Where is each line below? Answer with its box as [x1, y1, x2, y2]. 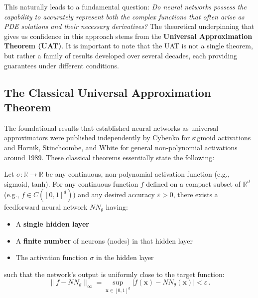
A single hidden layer [15, 218, 89, 229]
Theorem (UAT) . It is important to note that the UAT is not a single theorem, [4, 40, 253, 51]
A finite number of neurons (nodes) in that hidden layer [15, 235, 193, 246]
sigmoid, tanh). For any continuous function [4, 178, 138, 189]
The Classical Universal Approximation [4, 84, 211, 100]
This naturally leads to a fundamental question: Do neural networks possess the [4, 1, 247, 11]
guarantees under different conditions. [4, 60, 119, 70]
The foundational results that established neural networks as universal [4, 122, 219, 133]
